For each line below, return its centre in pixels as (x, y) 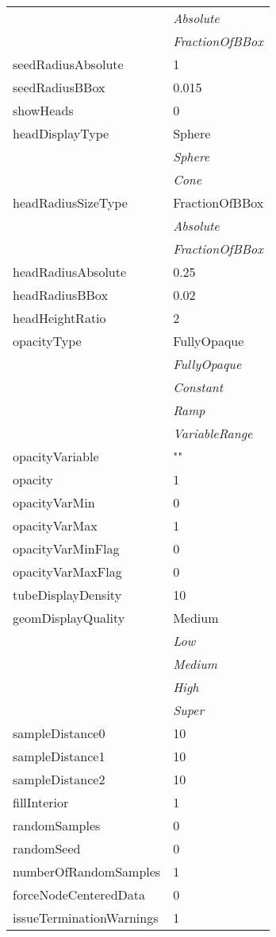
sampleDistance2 (59, 779)
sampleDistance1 (59, 756)
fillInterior (41, 802)
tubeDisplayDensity (67, 595)
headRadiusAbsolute (70, 272)
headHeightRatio (59, 318)
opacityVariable (56, 456)
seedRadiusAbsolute (68, 64)
